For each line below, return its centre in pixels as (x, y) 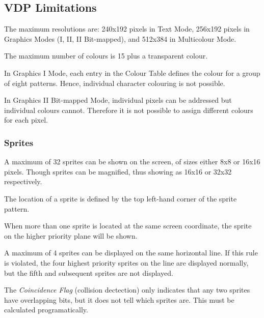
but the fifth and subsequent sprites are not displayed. (89, 272)
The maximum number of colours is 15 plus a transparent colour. (106, 56)
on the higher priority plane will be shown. (71, 235)
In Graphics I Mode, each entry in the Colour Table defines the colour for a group (132, 73)
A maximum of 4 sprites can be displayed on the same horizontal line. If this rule (131, 253)
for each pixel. (26, 120)
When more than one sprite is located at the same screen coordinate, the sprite (128, 226)
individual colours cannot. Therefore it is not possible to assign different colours (129, 110)
